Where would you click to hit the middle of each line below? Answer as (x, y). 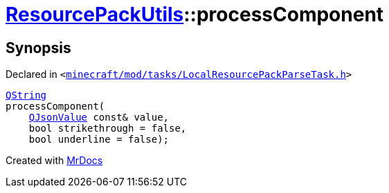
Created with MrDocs (54, 161)
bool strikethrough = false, (108, 129)
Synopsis (38, 48)
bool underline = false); (99, 140)
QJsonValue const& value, (99, 118)
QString (26, 95)
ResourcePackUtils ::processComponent (195, 14)
